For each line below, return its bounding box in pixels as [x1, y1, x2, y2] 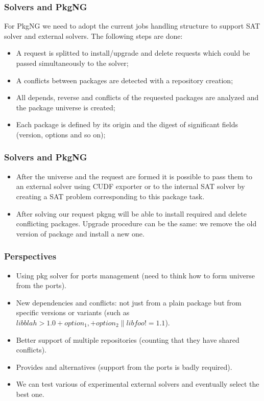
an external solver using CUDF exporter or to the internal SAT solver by [16, 181, 245, 192]
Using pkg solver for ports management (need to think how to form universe [16, 270, 255, 280]
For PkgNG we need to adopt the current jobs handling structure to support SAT [4, 20, 260, 31]
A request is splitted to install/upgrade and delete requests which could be [16, 48, 250, 58]
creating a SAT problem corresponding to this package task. [16, 191, 205, 201]
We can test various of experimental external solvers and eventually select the [16, 379, 259, 389]
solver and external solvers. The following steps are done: [4, 30, 183, 41]
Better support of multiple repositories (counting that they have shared [16, 334, 239, 345]
